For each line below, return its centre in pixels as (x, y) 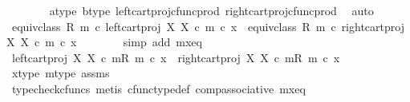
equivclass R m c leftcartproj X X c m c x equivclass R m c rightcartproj (208, 26)
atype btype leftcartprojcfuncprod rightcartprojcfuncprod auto (211, 10)
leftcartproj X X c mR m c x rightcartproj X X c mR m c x (176, 57)
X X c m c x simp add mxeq (104, 42)
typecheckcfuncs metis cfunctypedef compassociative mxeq (158, 88)
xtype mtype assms (61, 73)
